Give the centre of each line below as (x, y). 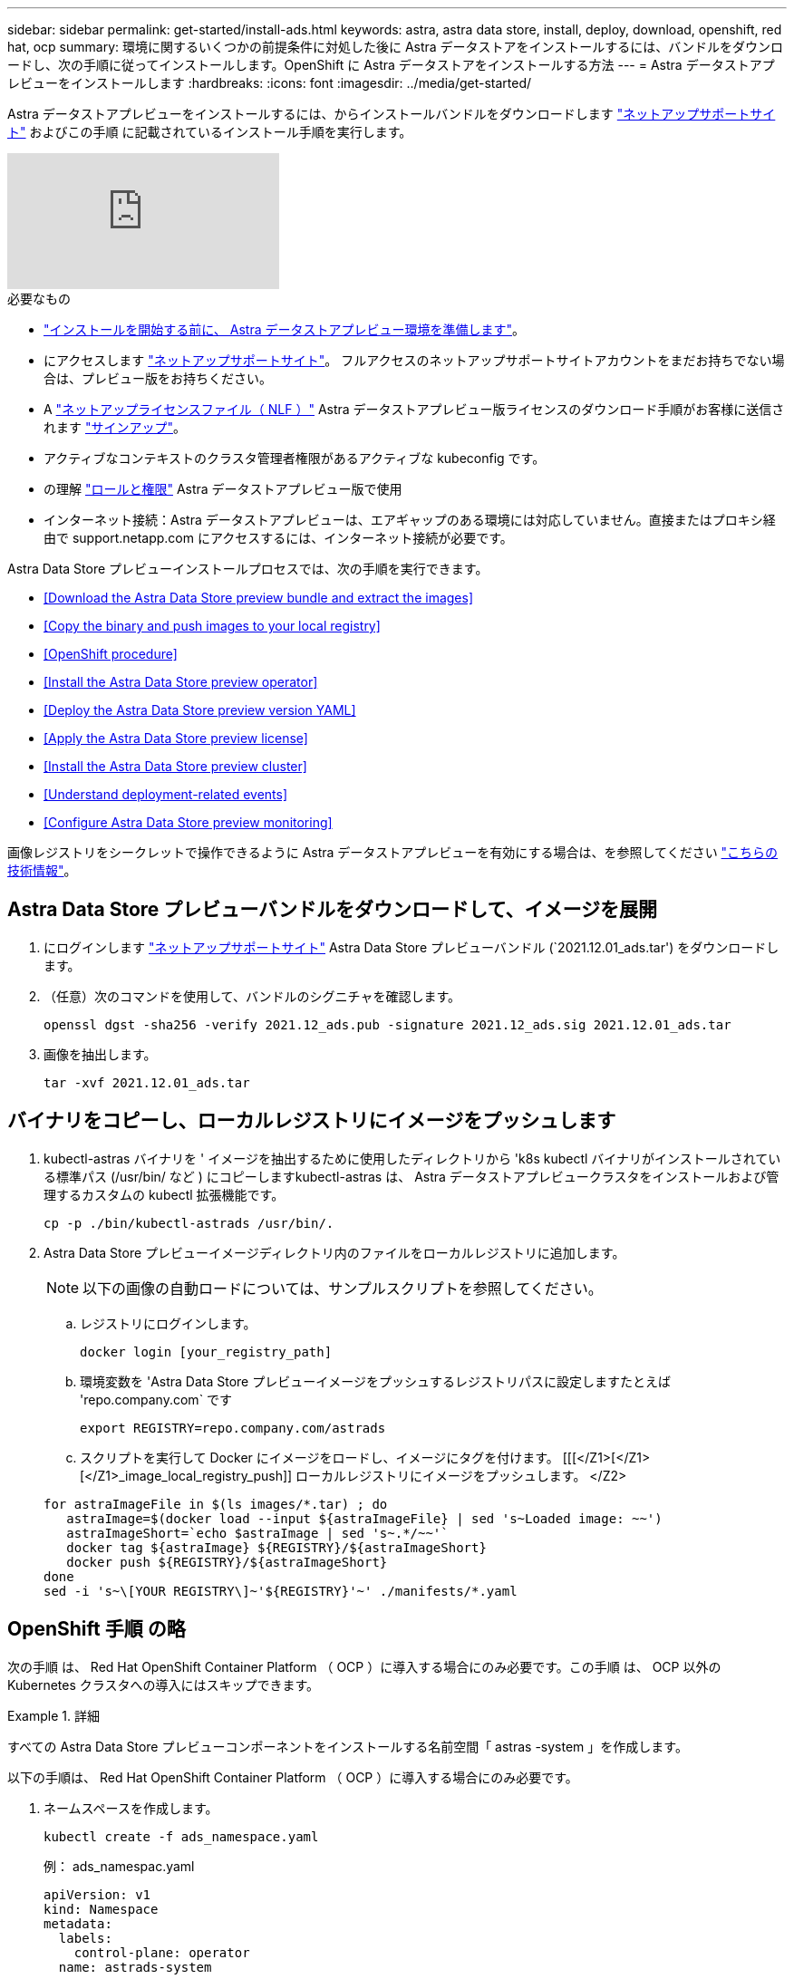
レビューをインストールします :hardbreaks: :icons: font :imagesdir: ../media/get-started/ (270, 83)
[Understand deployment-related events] (166, 794)
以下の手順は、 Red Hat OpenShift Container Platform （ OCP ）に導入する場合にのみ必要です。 (293, 1777)
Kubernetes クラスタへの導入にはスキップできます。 (164, 1685)
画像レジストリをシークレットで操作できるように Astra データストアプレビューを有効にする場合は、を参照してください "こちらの (393, 852)
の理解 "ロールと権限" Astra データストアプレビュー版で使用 (223, 489)
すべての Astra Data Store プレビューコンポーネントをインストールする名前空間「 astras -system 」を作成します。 (348, 1746)
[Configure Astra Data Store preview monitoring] (188, 822)
